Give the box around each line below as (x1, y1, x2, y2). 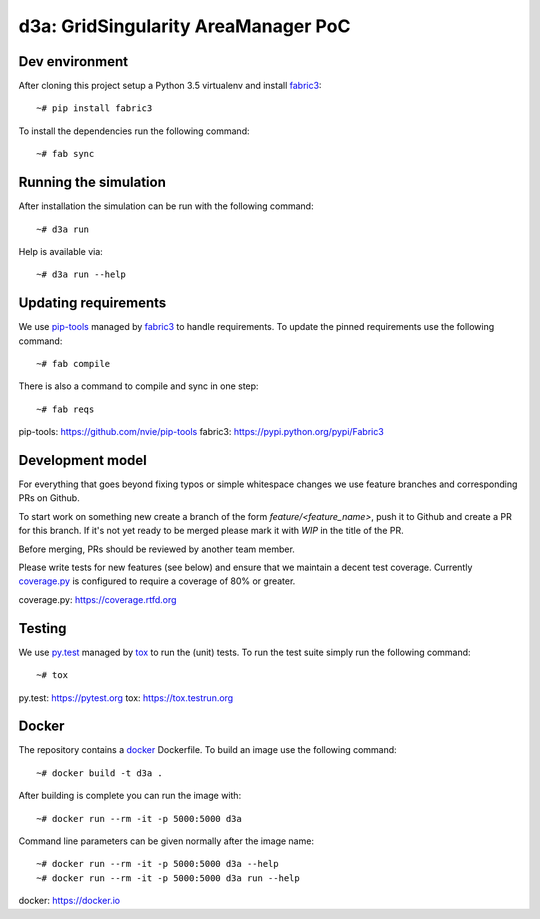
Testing (18, 620, 67, 637)
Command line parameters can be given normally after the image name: (18, 835, 315, 847)
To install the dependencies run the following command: (18, 125, 250, 137)
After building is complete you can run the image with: (18, 790, 242, 802)
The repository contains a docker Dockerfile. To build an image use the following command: (18, 744, 397, 756)
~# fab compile (36, 358, 111, 369)
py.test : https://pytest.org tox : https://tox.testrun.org (18, 691, 234, 704)
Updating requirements (18, 295, 167, 312)
